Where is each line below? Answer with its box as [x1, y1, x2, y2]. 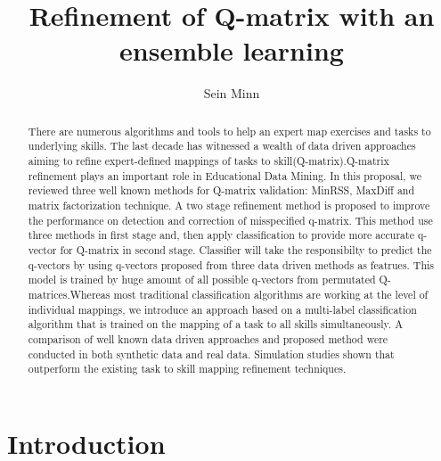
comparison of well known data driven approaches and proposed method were [28, 331, 388, 346]
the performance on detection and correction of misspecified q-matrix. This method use [28, 212, 433, 227]
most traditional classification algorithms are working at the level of [113, 286, 429, 301]
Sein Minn [203, 84, 260, 103]
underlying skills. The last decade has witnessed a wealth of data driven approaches [28, 138, 416, 153]
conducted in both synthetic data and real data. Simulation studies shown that [28, 346, 395, 361]
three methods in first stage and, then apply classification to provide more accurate [28, 227, 414, 243]
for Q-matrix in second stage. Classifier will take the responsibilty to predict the [60, 242, 432, 257]
